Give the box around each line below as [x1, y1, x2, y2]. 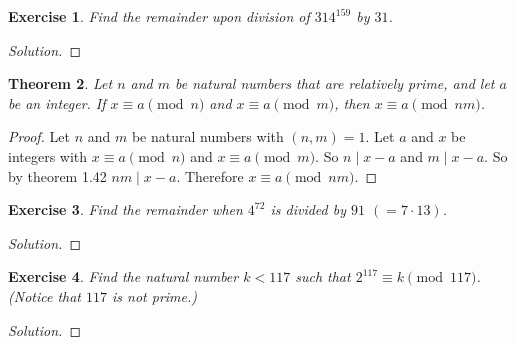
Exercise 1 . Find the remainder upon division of [8, 6, 310, 26]
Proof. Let [8, 126, 70, 147]
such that [295, 266, 351, 287]
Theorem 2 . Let [8, 73, 113, 94]
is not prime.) [112, 285, 198, 306]
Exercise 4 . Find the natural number [8, 266, 239, 287]
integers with [8, 145, 88, 166]
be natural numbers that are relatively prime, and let [175, 73, 495, 94]
